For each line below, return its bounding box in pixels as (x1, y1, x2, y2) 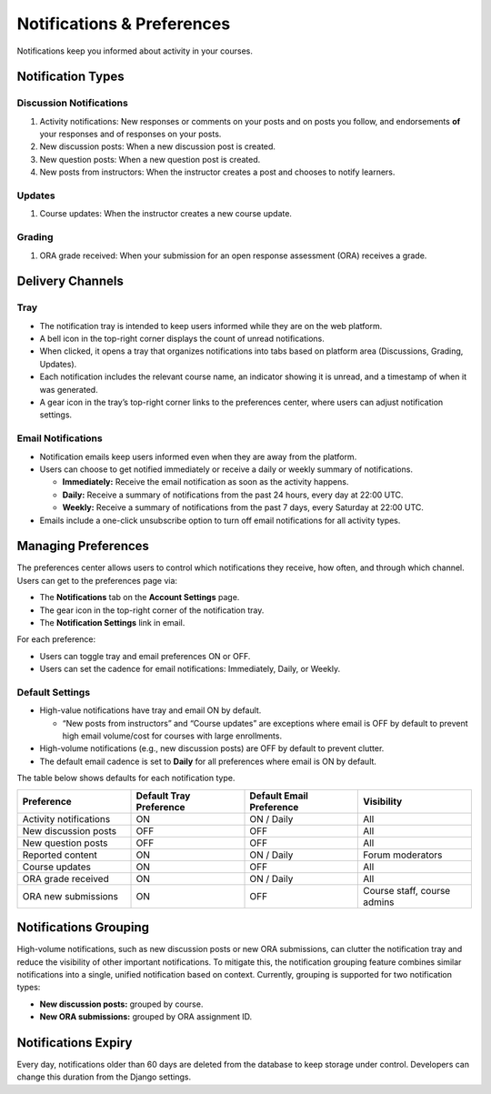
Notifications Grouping (16, 919, 150, 936)
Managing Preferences (16, 538, 150, 554)
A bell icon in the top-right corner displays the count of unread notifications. (39, 333, 325, 345)
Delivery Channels (16, 274, 125, 289)
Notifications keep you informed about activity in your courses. (16, 45, 254, 56)
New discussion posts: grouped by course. (39, 999, 204, 1009)
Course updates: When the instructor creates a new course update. (39, 208, 293, 219)
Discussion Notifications (16, 96, 129, 109)
